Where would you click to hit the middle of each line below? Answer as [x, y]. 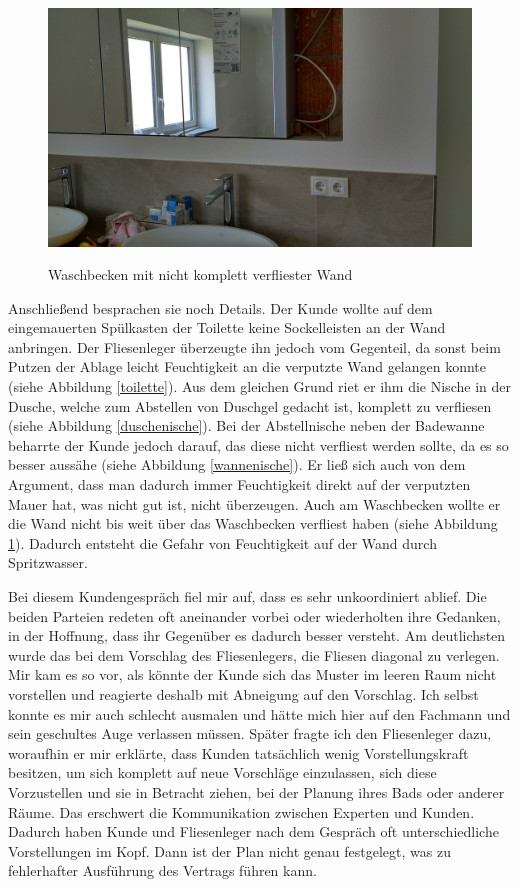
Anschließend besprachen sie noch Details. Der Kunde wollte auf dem [220, 307]
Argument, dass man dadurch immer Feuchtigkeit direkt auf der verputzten [239, 484]
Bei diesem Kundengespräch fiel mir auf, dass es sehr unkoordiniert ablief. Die [247, 596]
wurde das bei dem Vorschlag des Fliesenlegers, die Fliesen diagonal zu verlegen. [254, 654]
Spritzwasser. [48, 562]
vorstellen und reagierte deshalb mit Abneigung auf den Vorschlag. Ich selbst [243, 693]
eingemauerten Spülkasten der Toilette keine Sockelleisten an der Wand [227, 327]
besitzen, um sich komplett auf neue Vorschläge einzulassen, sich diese [222, 772]
